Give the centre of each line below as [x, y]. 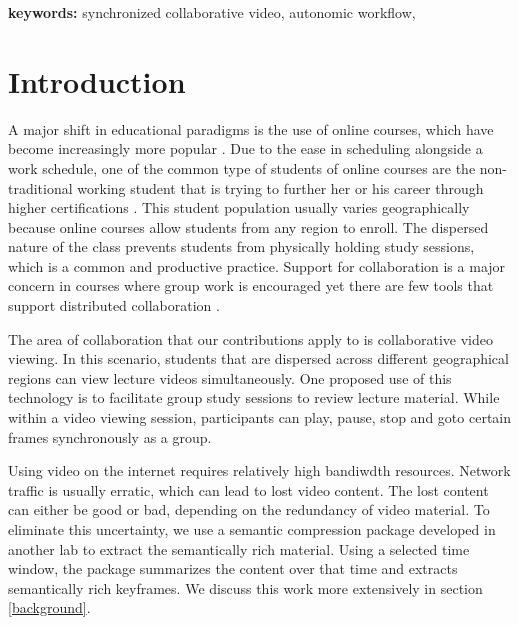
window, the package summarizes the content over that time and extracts [233, 568]
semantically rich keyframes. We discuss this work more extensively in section [245, 587]
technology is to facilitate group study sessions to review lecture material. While [254, 397]
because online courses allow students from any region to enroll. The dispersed [248, 226]
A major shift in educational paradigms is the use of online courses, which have [251, 128]
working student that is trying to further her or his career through [280, 187]
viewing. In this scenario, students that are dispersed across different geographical [258, 358]
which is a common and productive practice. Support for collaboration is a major [257, 265]
